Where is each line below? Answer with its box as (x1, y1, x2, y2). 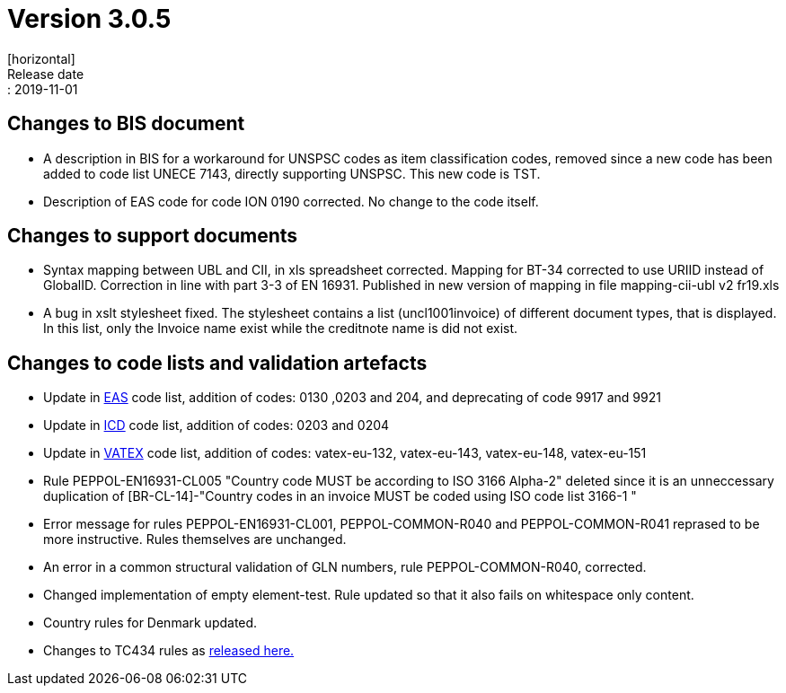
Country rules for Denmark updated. (43, 615, 258, 631)
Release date (7, 66, 84, 82)
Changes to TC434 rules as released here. (43, 643, 295, 659)
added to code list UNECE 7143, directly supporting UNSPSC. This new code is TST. (43, 165, 541, 181)
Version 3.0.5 (7, 4, 172, 34)
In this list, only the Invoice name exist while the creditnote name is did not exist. (43, 320, 518, 337)
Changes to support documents (7, 224, 298, 248)
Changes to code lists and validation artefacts (7, 351, 428, 374)
